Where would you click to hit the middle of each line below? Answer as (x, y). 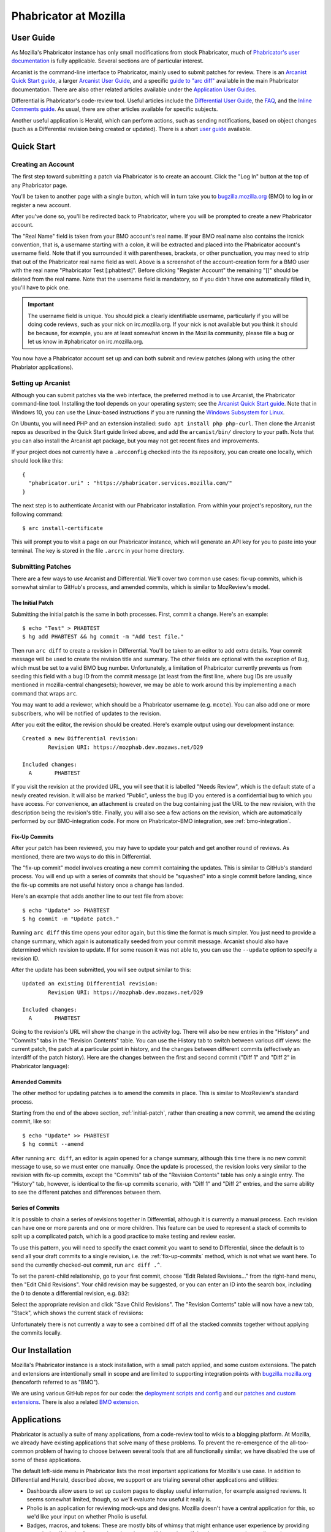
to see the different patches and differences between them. (86, 1193)
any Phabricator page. (39, 185)
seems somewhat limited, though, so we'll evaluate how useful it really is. (119, 1500)
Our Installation (41, 1350)
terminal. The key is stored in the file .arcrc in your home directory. (98, 550)
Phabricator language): (40, 1066)
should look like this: (37, 460)
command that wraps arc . (44, 693)
